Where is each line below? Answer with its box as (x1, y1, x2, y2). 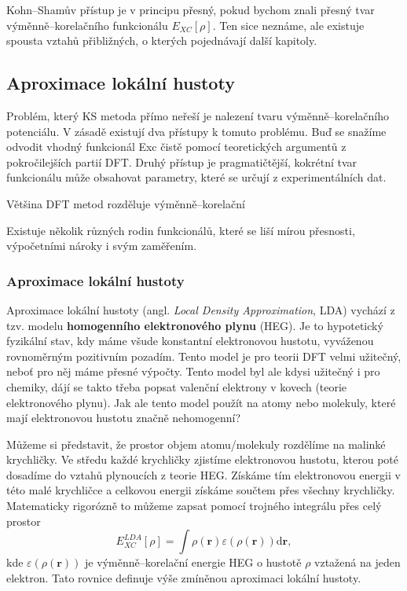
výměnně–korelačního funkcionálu (6, 17, 168, 33)
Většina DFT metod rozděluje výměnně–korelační (6, 195, 245, 211)
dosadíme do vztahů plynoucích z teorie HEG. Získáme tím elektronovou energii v (6, 466, 401, 483)
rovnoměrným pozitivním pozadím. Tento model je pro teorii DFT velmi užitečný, (6, 347, 401, 364)
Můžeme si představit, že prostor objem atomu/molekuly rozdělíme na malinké (6, 435, 386, 452)
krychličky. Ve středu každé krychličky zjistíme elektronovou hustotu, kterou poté (6, 451, 398, 468)
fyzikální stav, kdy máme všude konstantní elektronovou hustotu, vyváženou (6, 332, 374, 349)
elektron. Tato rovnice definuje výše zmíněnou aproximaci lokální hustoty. (6, 569, 361, 585)
